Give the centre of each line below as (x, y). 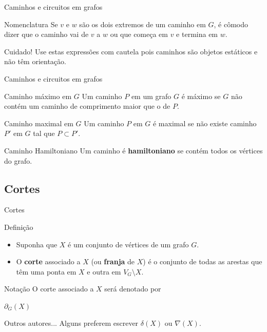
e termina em (197, 34)
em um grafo (151, 96)
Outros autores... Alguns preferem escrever (71, 323)
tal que (44, 133)
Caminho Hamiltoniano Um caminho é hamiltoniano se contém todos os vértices (133, 150)
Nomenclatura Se (31, 24)
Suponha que (37, 244)
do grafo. (18, 160)
